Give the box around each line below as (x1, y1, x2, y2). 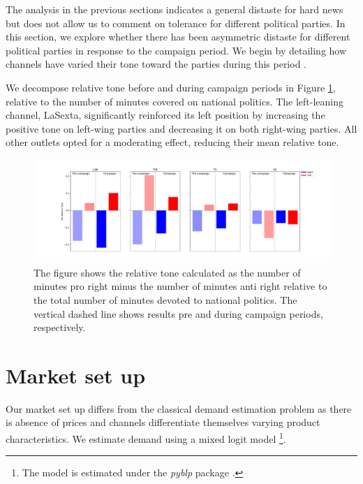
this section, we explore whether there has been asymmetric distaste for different (6, 29, 350, 44)
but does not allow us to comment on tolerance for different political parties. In (6, 15, 346, 30)
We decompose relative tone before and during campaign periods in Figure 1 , (6, 80, 336, 94)
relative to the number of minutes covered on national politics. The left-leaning (6, 94, 344, 108)
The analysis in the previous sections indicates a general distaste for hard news (6, 2, 343, 16)
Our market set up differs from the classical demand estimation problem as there (6, 401, 352, 416)
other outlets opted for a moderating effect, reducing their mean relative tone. (6, 135, 339, 149)
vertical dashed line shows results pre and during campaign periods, (34, 306, 323, 321)
